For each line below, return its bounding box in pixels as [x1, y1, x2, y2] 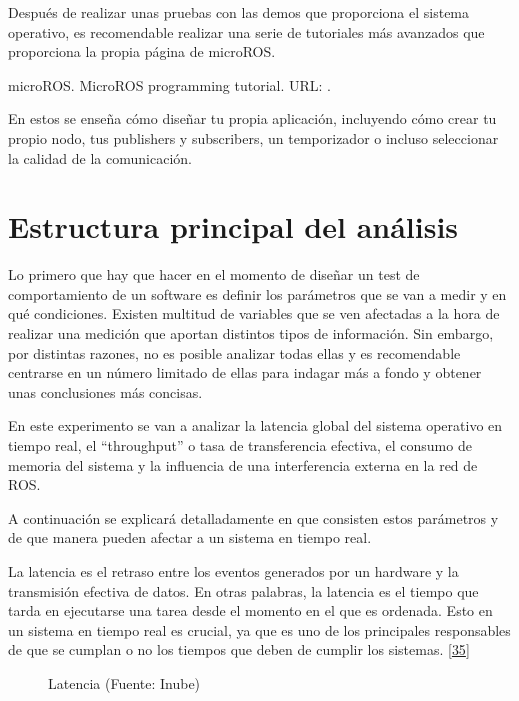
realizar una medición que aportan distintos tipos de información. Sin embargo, [8, 323, 494, 344]
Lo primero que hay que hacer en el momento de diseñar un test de [8, 264, 420, 285]
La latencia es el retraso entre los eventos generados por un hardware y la [8, 561, 459, 581]
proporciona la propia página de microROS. [8, 41, 276, 62]
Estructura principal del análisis [8, 206, 459, 247]
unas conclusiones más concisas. [8, 381, 203, 402]
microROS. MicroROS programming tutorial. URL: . [8, 74, 332, 95]
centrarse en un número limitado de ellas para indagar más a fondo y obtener [8, 362, 482, 383]
